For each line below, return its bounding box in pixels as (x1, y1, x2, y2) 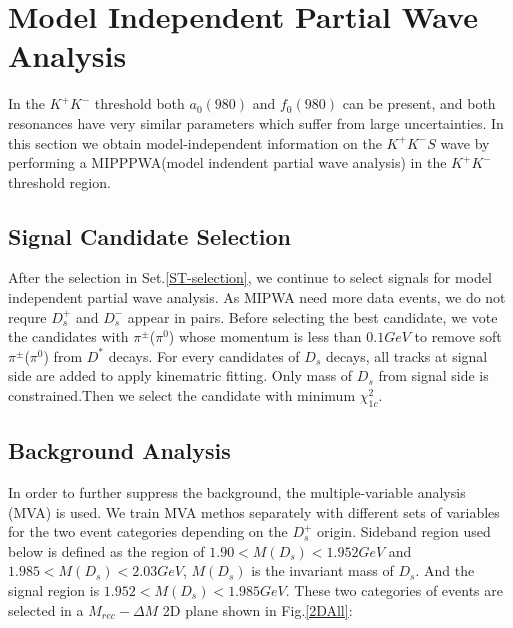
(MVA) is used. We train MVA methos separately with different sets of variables (8, 501, 500, 522)
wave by (440, 132, 490, 153)
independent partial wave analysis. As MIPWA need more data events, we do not (8, 287, 506, 308)
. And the (415, 560, 475, 581)
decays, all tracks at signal (325, 345, 488, 366)
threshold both (94, 93, 185, 114)
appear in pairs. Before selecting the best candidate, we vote (127, 306, 498, 327)
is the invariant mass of (251, 560, 394, 581)
